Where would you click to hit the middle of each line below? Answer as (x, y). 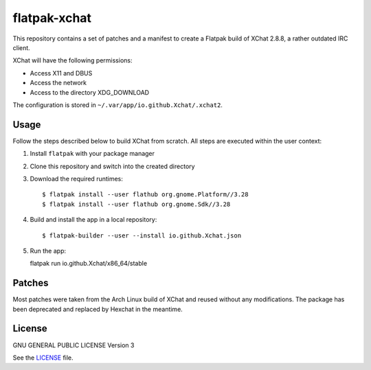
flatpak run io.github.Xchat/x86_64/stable (89, 264)
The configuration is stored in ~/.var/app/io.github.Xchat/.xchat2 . (118, 105)
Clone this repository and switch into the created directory (112, 166)
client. (21, 47)
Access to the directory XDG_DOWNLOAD (90, 92)
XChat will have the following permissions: (72, 60)
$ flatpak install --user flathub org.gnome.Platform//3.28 (145, 195)
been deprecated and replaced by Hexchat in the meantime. (98, 309)
